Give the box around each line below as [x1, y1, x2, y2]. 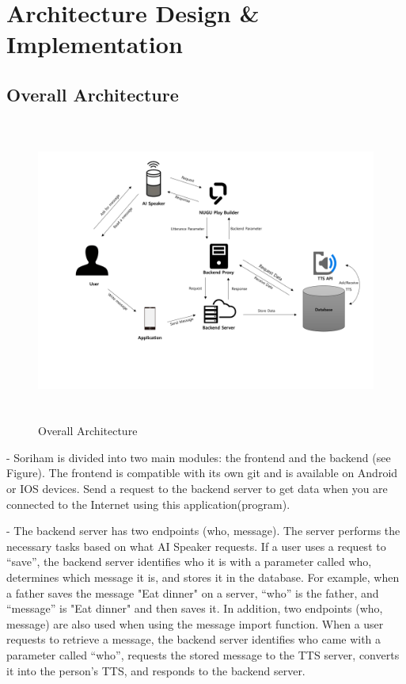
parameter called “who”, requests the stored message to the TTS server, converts [6, 647, 400, 663]
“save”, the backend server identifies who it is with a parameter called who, [6, 553, 372, 570]
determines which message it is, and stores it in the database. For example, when [6, 569, 400, 586]
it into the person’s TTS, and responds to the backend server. [6, 662, 305, 678]
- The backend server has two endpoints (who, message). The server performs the [6, 522, 400, 539]
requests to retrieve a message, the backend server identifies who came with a [6, 631, 381, 648]
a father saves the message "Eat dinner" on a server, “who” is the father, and [6, 584, 379, 601]
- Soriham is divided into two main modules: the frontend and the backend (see [6, 449, 391, 465]
